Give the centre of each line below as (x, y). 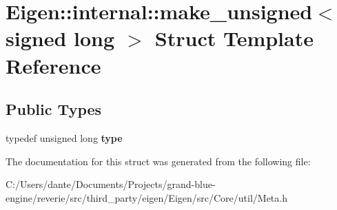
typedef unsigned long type (64, 137)
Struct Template (234, 38)
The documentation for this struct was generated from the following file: (158, 161)
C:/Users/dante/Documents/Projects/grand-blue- (111, 184)
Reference (53, 65)
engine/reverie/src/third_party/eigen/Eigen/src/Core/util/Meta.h (146, 197)
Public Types (54, 109)
